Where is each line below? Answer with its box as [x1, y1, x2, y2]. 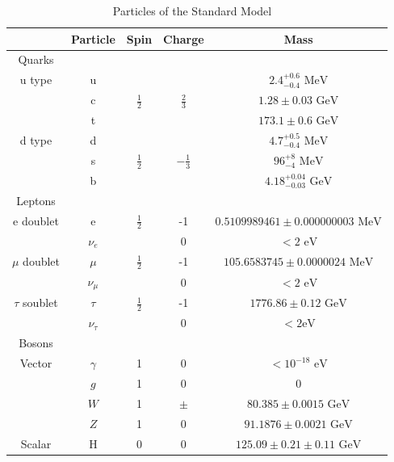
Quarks [18, 51, 54, 68]
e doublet [13, 212, 59, 229]
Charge [163, 30, 204, 47]
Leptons [16, 191, 56, 208]
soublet [23, 294, 58, 311]
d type [19, 132, 52, 149]
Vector [19, 355, 52, 372]
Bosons [19, 334, 53, 351]
